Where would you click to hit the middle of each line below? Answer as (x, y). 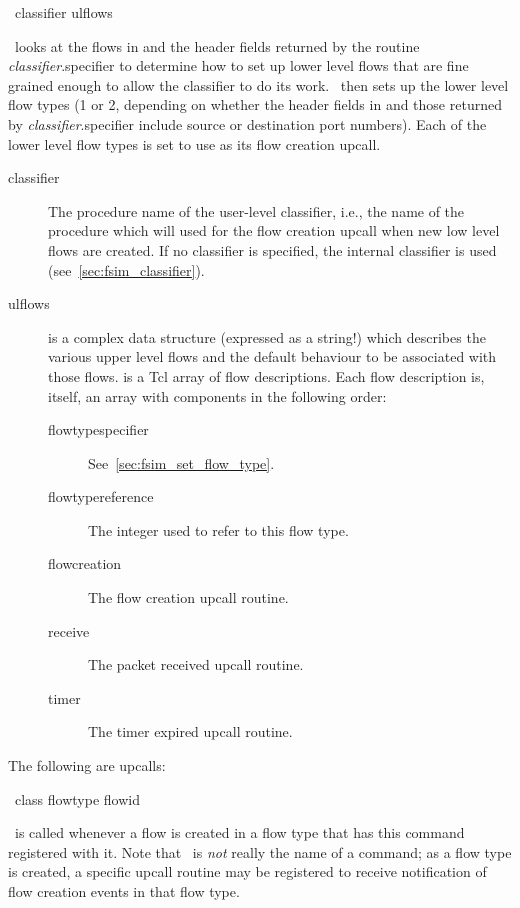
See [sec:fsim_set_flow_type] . (181, 462)
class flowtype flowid (77, 798)
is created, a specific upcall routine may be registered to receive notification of (247, 871)
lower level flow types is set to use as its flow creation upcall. (194, 143)
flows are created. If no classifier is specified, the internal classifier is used (272, 249)
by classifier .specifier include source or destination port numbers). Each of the (247, 123)
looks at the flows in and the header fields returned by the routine (217, 45)
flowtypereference (101, 496)
